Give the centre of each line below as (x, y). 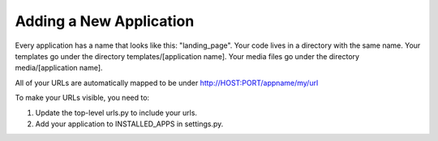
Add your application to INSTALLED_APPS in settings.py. (129, 124)
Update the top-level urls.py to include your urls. (116, 113)
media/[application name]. (59, 68)
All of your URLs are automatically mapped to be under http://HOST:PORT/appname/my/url (167, 83)
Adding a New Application (105, 21)
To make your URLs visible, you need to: (82, 98)
